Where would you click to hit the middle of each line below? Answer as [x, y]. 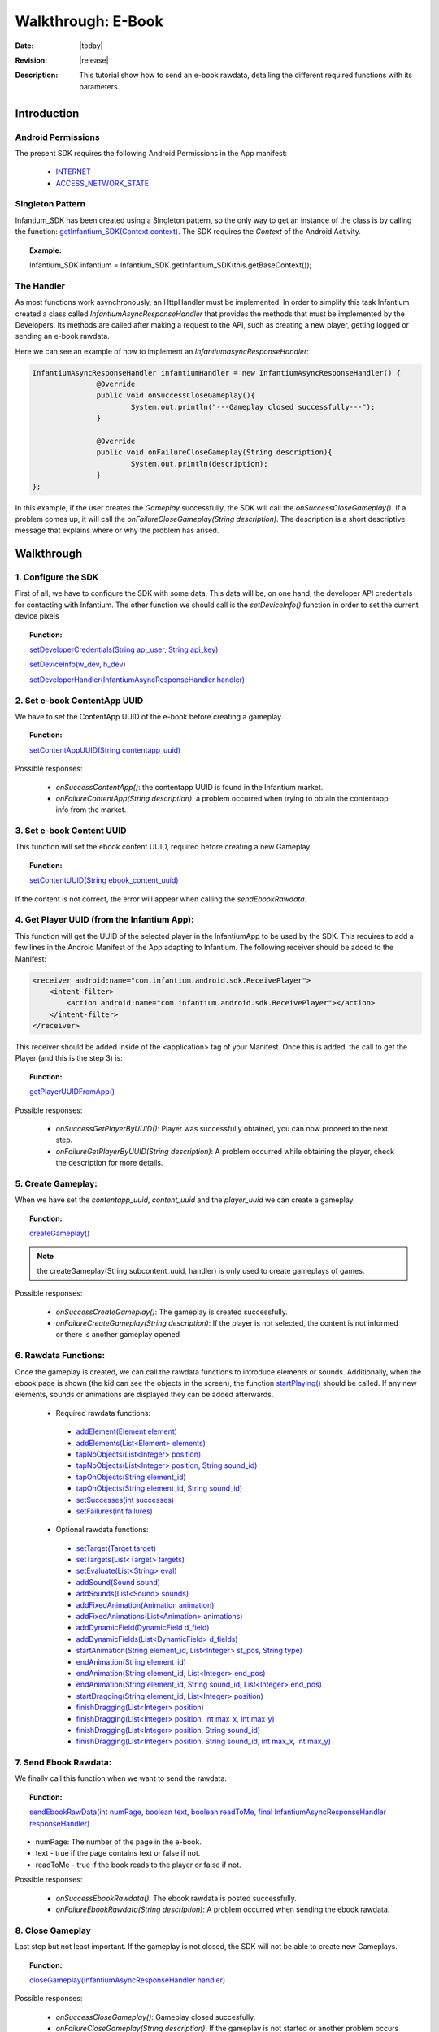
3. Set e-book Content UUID [71, 831]
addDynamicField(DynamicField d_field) [143, 1628]
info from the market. [91, 810]
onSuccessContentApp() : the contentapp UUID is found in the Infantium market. [189, 787]
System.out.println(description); [199, 464]
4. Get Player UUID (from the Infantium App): [104, 920]
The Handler [40, 286]
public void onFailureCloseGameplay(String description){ [214, 452]
